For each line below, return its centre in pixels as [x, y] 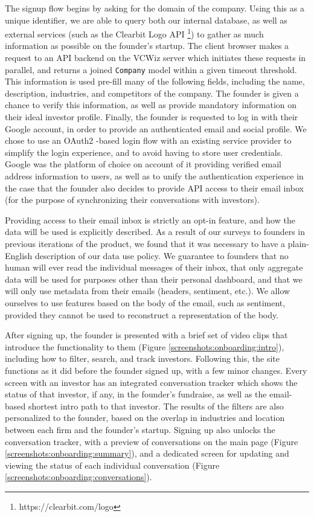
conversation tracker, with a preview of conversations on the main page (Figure [152, 441]
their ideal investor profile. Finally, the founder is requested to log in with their [152, 117]
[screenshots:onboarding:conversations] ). [78, 477]
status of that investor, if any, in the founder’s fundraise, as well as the [136, 394]
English [19, 255]
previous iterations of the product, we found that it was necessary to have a [145, 243]
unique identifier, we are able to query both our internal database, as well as [146, 20]
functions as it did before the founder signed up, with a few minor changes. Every [156, 370]
